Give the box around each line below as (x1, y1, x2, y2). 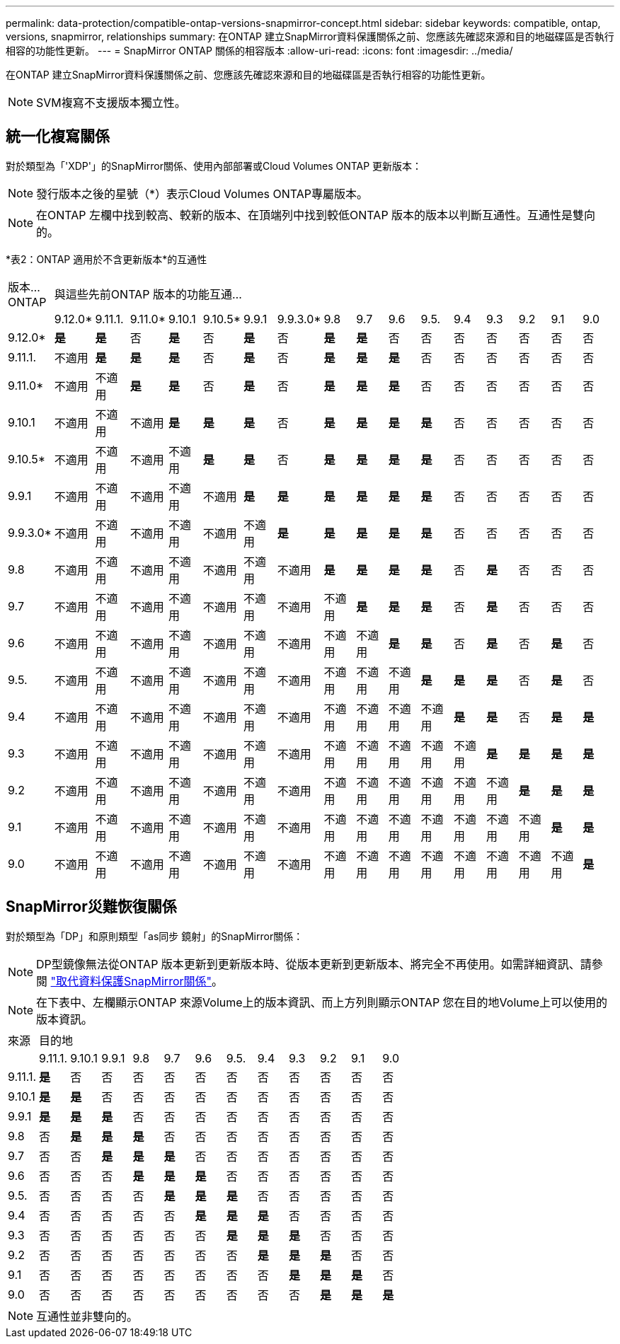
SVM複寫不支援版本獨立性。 (36, 95, 186, 110)
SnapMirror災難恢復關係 (6, 898, 177, 916)
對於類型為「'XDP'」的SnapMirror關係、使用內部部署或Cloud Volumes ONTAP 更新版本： (6, 159, 423, 172)
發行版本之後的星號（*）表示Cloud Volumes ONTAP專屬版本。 (36, 186, 368, 201)
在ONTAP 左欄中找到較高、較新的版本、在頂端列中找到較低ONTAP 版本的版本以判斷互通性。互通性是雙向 (36, 207, 596, 222)
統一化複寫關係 (6, 127, 110, 146)
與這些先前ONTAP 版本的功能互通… (54, 286, 242, 301)
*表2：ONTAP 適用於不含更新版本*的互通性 (6, 253, 207, 265)
